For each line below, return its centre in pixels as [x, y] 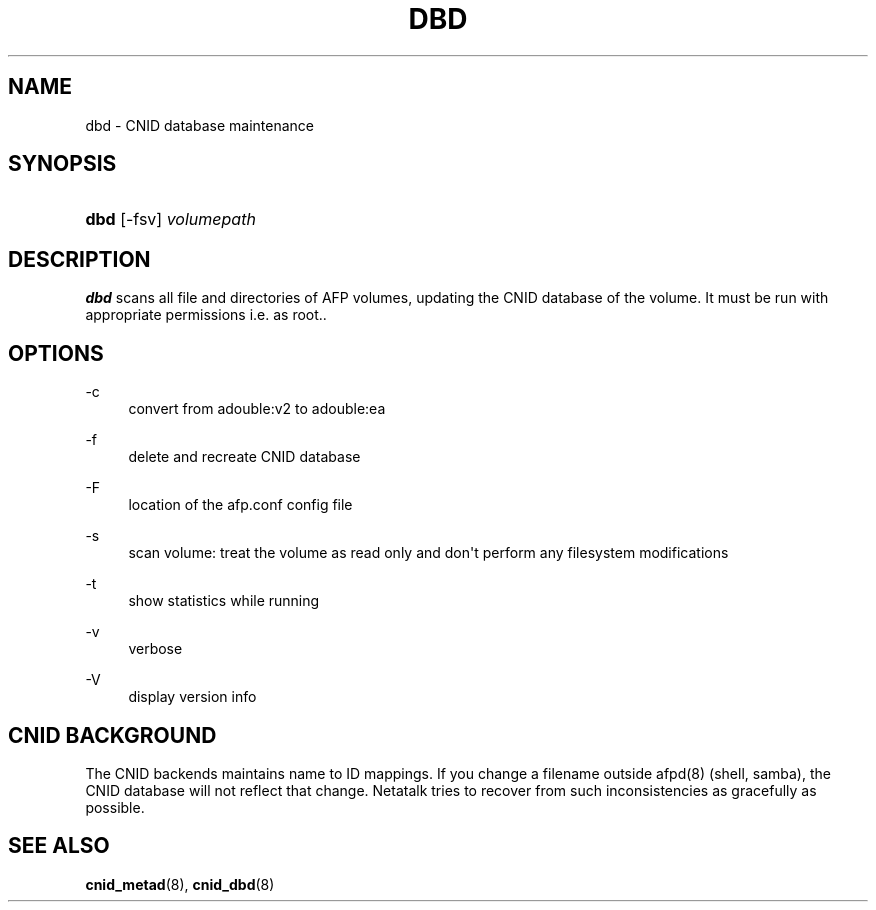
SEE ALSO [59, 846]
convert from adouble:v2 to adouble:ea [257, 409]
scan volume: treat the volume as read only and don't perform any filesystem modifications [428, 553]
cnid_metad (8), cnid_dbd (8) [180, 884]
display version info [192, 697]
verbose [155, 649]
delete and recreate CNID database [244, 457]
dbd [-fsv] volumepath [170, 219]
